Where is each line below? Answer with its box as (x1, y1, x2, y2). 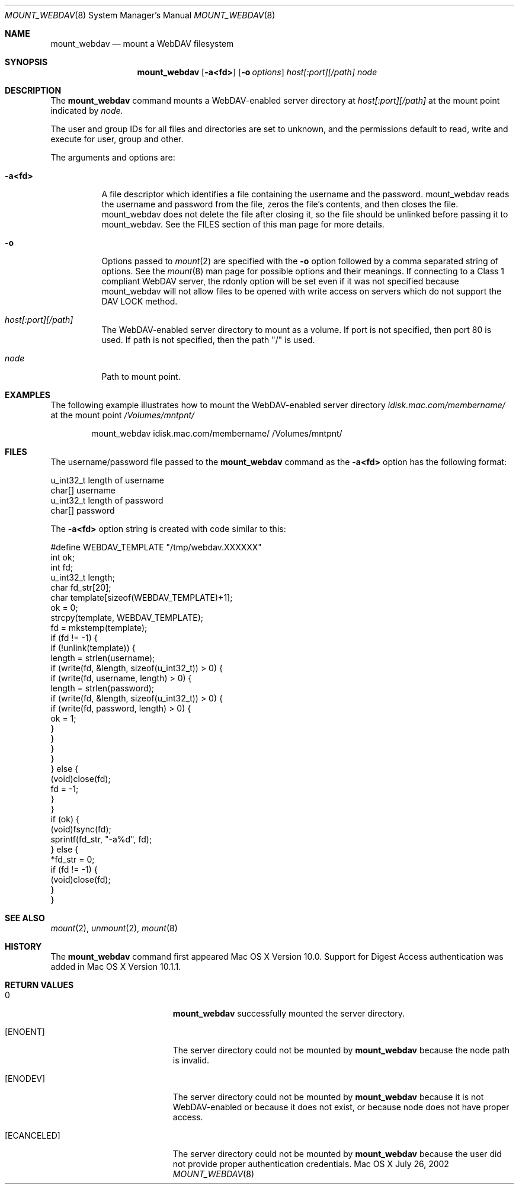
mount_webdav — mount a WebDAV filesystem (50, 39, 234, 49)
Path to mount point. (101, 371, 181, 382)
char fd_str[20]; (50, 582, 111, 592)
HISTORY (5, 941, 42, 951)
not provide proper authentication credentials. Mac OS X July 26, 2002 (172, 1159, 449, 1169)
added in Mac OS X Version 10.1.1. (50, 962, 181, 972)
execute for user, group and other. (50, 134, 184, 144)
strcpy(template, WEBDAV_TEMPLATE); (50, 613, 203, 623)
